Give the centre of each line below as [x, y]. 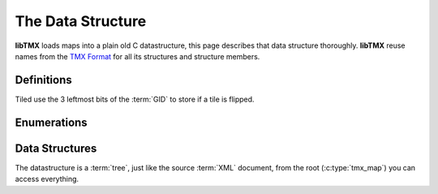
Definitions [43, 80]
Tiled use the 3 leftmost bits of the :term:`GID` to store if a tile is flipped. [135, 99]
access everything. [47, 179]
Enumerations [52, 122]
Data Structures [56, 148]
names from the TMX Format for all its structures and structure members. [137, 56]
